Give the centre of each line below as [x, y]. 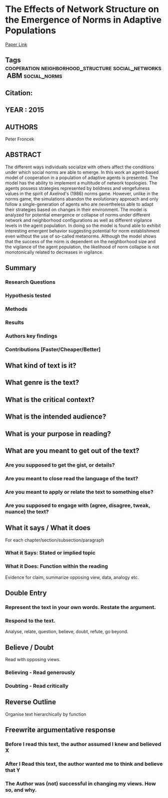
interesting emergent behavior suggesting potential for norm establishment [82, 231]
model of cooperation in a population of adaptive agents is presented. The [82, 177]
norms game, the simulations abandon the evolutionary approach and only [82, 198]
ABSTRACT [23, 155]
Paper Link [16, 44]
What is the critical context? [50, 400]
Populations [31, 31]
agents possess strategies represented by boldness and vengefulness [77, 188]
